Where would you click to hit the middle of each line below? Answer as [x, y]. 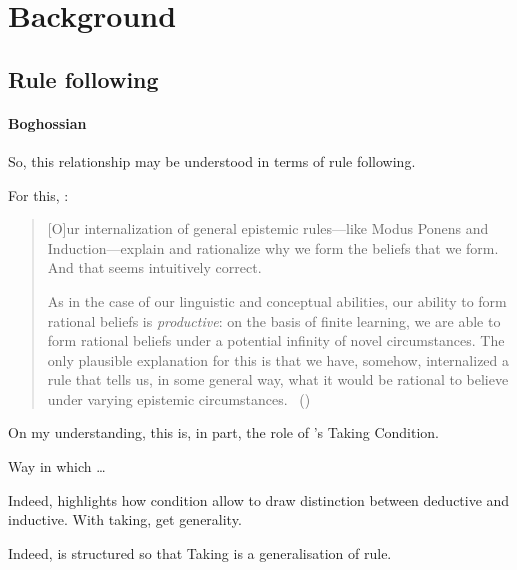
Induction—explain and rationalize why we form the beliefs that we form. [273, 247]
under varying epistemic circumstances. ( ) [179, 398]
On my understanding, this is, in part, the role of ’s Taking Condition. [223, 432]
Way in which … [57, 466]
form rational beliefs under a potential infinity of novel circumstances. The [276, 340]
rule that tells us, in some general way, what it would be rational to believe [278, 379]
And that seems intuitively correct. [154, 267]
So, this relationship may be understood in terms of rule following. [212, 160]
